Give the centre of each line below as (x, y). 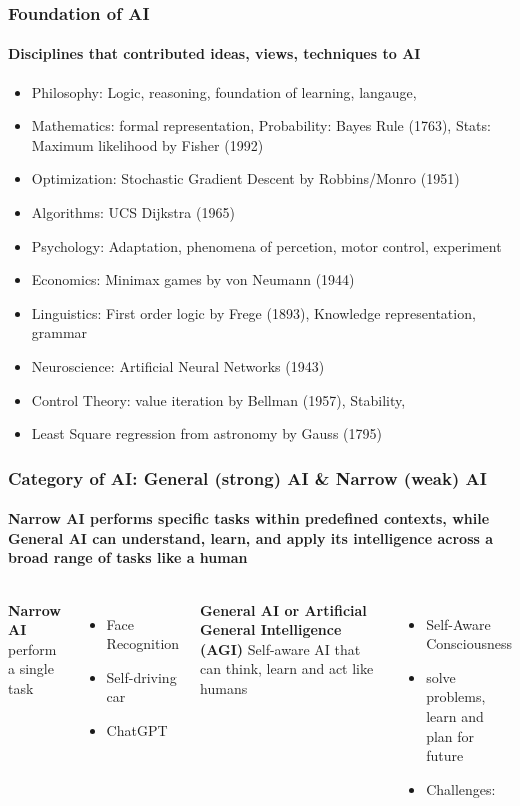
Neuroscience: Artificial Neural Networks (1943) (178, 365)
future (445, 755)
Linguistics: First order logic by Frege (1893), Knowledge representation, (253, 312)
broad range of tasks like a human (128, 557)
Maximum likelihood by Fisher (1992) (147, 144)
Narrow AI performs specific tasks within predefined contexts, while (249, 518)
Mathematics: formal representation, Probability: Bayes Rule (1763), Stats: (261, 125)
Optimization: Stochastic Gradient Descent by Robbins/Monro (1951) (245, 178)
